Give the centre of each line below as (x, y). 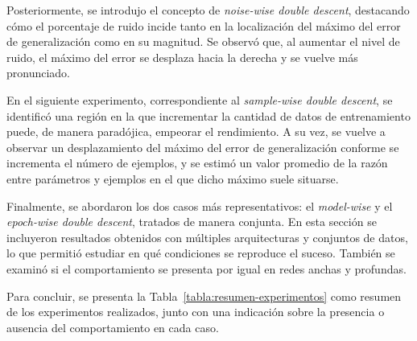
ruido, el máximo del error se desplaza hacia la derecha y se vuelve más (182, 57)
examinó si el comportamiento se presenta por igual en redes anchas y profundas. (206, 268)
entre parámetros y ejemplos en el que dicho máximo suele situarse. (173, 178)
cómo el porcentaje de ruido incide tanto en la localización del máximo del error (204, 25)
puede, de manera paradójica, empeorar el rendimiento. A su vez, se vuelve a (196, 131)
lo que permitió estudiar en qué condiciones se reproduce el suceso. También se (201, 253)
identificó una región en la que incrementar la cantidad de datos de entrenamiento (208, 115)
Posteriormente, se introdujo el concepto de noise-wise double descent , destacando (208, 10)
